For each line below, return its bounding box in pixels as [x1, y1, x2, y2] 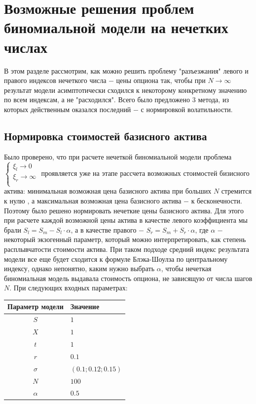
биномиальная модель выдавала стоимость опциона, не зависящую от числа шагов [4, 273, 253, 283]
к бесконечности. [191, 196, 242, 206]
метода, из [198, 94, 229, 105]
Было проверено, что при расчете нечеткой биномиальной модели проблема [4, 151, 232, 162]
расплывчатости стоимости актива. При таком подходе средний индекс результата [4, 244, 250, 254]
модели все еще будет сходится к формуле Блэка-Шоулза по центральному [4, 253, 228, 264]
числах [4, 37, 48, 57]
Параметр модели [7, 301, 64, 312]
